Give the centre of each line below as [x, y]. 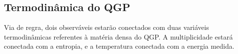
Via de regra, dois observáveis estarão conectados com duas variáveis [107, 27]
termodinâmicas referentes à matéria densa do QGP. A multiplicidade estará [119, 36]
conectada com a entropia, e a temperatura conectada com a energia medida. [119, 46]
